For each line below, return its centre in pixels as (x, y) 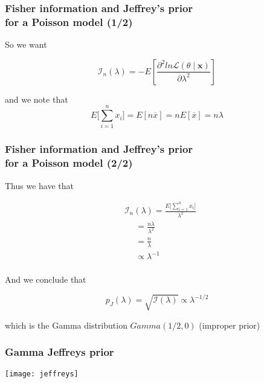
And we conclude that (46, 279)
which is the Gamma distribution (66, 325)
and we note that (37, 99)
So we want (26, 44)
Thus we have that (40, 185)
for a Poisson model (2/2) (69, 163)
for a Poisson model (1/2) (69, 21)
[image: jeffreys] (42, 374)
